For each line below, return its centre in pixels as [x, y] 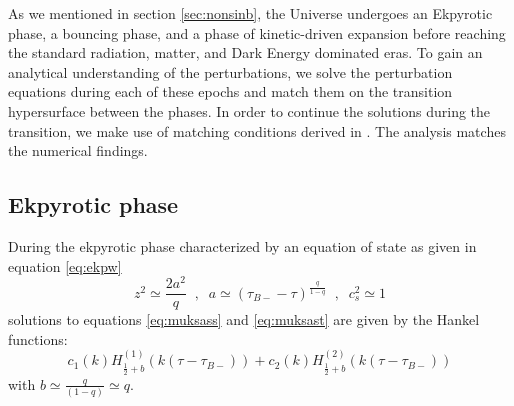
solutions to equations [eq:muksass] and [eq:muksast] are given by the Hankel [244, 319]
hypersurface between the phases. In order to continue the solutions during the [249, 110]
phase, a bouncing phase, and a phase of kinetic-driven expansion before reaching [257, 32]
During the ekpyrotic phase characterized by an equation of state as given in [242, 245]
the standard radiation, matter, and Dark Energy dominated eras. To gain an [245, 52]
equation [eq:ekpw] [65, 265]
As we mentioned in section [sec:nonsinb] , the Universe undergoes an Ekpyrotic [250, 13]
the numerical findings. [78, 150]
